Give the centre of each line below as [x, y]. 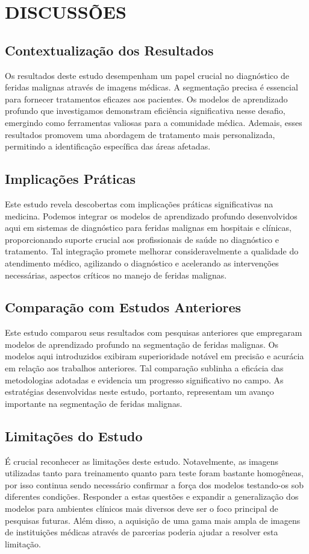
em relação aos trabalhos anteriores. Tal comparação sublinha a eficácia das [144, 368]
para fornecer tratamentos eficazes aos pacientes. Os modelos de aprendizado [146, 99]
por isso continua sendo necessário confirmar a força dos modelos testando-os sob [154, 484]
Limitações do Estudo [74, 436]
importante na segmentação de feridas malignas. [94, 403]
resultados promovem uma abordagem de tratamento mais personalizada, [140, 134]
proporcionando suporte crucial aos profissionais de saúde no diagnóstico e [142, 239]
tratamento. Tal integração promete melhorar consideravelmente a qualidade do [152, 251]
